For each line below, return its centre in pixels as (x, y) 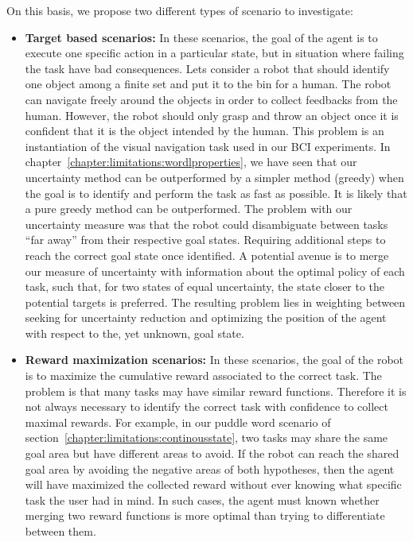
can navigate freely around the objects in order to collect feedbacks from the (211, 99)
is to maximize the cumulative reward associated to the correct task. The (203, 376)
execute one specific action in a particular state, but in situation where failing (214, 53)
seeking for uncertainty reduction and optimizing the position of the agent (206, 317)
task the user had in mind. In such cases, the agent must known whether (202, 499)
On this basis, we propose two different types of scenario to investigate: (180, 10)
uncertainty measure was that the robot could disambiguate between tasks (206, 224)
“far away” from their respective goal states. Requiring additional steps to (205, 240)
